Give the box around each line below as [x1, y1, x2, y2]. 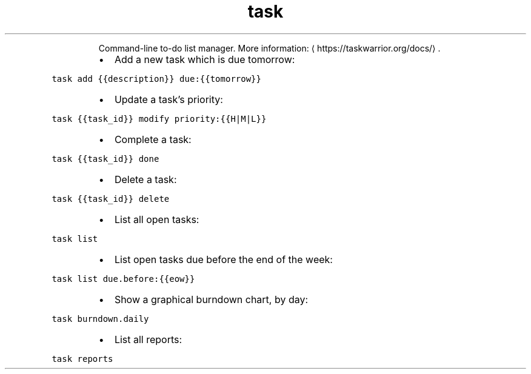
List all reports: [114, 333, 182, 346]
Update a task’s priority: [114, 93, 223, 105]
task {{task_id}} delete [52, 193, 170, 204]
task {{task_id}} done [52, 153, 159, 164]
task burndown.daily [52, 313, 149, 324]
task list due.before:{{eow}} [52, 273, 195, 284]
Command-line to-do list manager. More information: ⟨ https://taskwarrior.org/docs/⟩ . [98, 42, 441, 53]
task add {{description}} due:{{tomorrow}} [52, 73, 261, 84]
